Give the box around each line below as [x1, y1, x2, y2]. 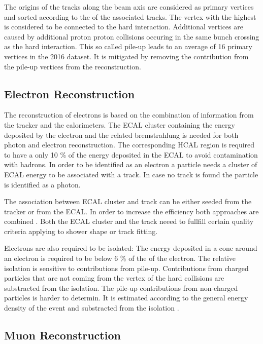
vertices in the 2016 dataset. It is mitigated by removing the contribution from [4, 51, 249, 61]
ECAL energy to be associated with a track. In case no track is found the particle [4, 169, 258, 179]
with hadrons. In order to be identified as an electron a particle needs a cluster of [4, 159, 257, 170]
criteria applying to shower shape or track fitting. [4, 225, 158, 236]
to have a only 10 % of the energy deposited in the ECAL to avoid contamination [4, 149, 258, 160]
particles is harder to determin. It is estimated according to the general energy [4, 292, 248, 303]
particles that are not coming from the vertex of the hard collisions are [4, 273, 224, 283]
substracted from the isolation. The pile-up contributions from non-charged [4, 282, 238, 293]
